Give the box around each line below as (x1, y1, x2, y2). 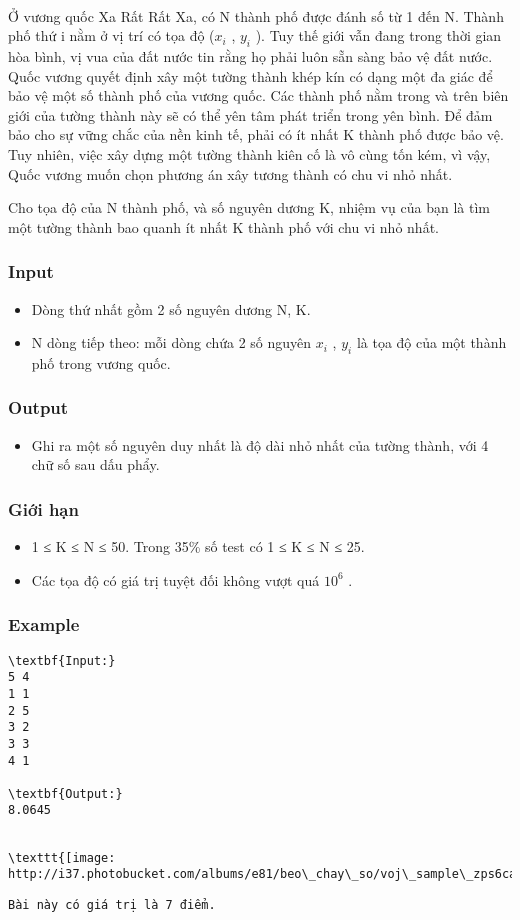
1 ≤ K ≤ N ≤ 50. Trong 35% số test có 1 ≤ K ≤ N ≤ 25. (31, 536, 365, 557)
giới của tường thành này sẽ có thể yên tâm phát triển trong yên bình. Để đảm (8, 104, 493, 125)
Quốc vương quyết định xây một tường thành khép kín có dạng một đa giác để (8, 65, 493, 86)
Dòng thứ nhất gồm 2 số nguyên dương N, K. (31, 298, 311, 319)
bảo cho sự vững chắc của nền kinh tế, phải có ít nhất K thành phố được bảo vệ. (8, 124, 504, 145)
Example (8, 612, 80, 637)
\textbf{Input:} (8, 653, 116, 668)
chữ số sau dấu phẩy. (31, 454, 160, 475)
